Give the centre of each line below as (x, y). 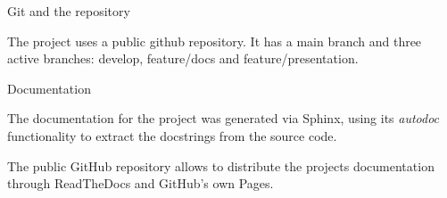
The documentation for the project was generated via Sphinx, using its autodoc (223, 118)
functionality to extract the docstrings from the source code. (172, 135)
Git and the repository (69, 11)
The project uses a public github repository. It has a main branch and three (215, 41)
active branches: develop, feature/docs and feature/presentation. (183, 58)
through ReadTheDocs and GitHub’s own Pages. (141, 183)
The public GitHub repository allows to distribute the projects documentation (221, 165)
